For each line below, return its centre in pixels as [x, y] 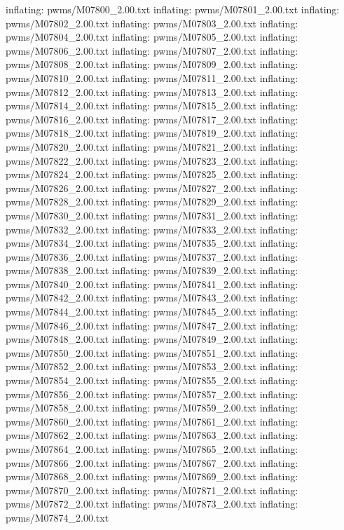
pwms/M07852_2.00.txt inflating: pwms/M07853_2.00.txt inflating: [152, 366]
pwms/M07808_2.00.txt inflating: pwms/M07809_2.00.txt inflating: [152, 64]
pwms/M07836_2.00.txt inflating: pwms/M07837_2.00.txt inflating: [152, 256]
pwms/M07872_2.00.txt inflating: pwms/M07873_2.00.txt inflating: [152, 504]
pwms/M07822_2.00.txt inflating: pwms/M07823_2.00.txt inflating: [152, 160]
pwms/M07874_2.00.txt [57, 517]
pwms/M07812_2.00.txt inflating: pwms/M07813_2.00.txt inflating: [152, 91]
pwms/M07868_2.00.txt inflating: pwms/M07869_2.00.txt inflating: [152, 476]
